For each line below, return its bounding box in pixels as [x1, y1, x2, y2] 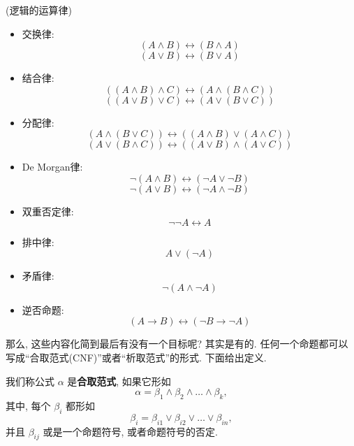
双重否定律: [22, 203, 74, 218]
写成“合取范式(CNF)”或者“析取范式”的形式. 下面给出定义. [6, 350, 267, 364]
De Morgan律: [22, 159, 83, 174]
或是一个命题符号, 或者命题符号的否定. [43, 424, 218, 438]
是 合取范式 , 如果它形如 [67, 373, 171, 388]
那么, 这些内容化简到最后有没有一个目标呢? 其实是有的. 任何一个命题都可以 [6, 336, 348, 351]
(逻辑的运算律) [6, 3, 72, 17]
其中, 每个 [6, 398, 51, 412]
